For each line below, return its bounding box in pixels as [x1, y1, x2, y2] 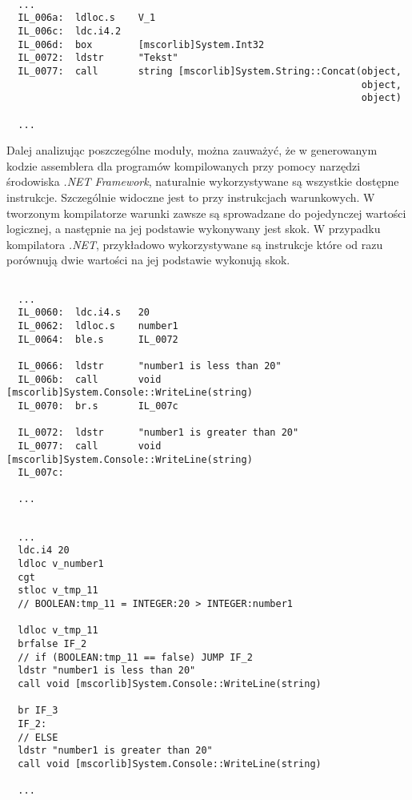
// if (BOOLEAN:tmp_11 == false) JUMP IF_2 [18, 651, 253, 663]
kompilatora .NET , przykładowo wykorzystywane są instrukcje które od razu [6, 235, 383, 252]
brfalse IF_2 [18, 638, 87, 650]
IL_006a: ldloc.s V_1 [18, 12, 156, 24]
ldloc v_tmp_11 [18, 625, 98, 637]
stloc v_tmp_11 [18, 585, 98, 597]
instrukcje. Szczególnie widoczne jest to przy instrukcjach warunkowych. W [6, 189, 375, 205]
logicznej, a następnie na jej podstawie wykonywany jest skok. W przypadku [6, 220, 381, 237]
